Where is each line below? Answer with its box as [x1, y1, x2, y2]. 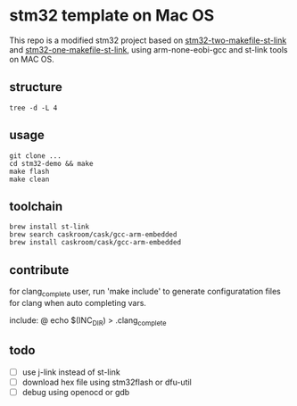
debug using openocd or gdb [21, 386, 130, 397]
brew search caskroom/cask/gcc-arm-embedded [9, 230, 177, 239]
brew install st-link [9, 222, 90, 232]
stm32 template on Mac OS [9, 5, 215, 26]
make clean [9, 175, 50, 184]
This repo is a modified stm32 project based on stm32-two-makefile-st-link [9, 35, 287, 46]
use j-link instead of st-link [21, 367, 120, 377]
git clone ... [9, 151, 62, 161]
